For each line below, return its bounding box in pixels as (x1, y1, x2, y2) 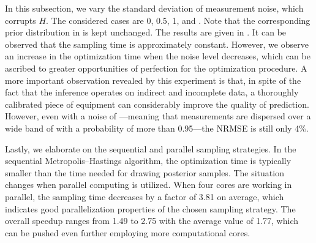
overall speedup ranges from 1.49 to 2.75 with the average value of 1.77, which (5, 214, 299, 227)
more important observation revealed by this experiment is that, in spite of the (5, 73, 301, 86)
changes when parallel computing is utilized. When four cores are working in (5, 178, 292, 191)
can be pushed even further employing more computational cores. (5, 226, 250, 239)
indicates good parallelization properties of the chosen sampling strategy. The (5, 202, 296, 215)
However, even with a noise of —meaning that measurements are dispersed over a (5, 110, 311, 122)
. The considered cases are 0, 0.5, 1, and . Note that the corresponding (46, 13, 310, 26)
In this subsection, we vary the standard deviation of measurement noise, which (5, 2, 304, 14)
